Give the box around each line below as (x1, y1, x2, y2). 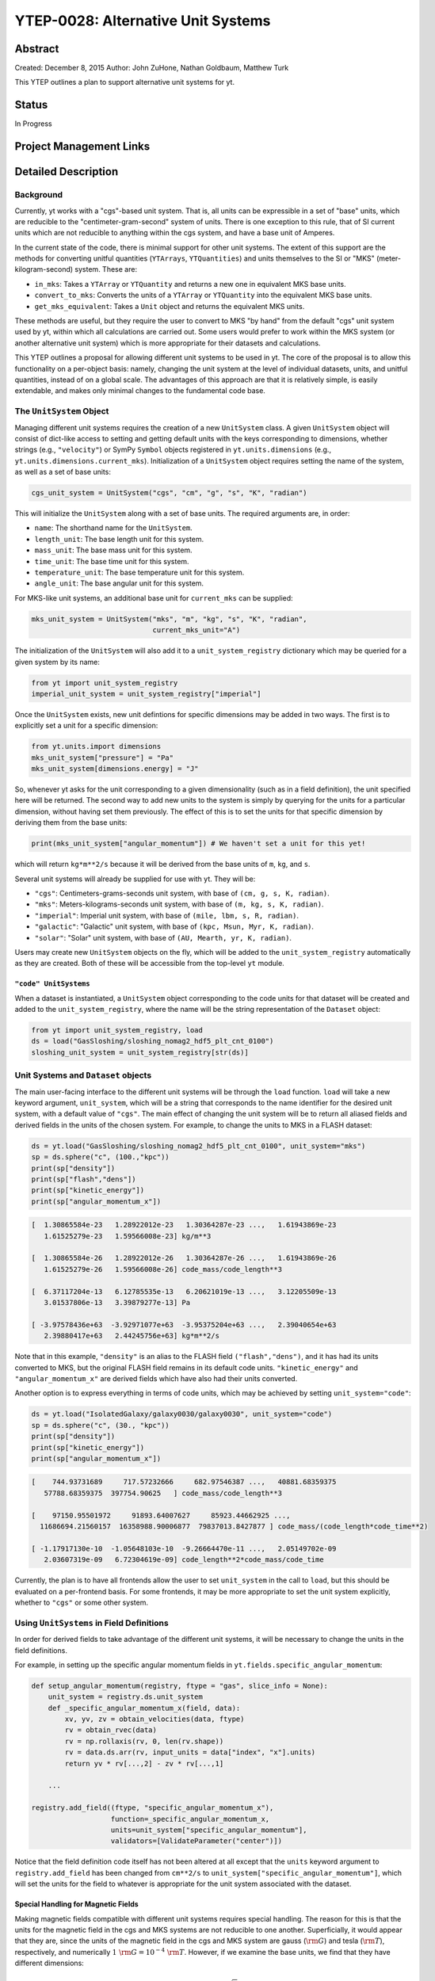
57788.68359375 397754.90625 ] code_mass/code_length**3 (44, 1488, 283, 1498)
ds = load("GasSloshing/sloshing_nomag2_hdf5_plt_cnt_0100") (31, 1036, 274, 1046)
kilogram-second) (14, 265, 74, 274)
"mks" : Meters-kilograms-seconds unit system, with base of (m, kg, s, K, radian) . (34, 899, 324, 909)
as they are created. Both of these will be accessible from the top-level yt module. (14, 959, 284, 968)
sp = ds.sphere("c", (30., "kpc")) (31, 1421, 170, 1429)
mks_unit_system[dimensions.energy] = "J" (31, 765, 199, 773)
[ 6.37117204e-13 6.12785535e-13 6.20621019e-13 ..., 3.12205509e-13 (31, 1287, 337, 1296)
